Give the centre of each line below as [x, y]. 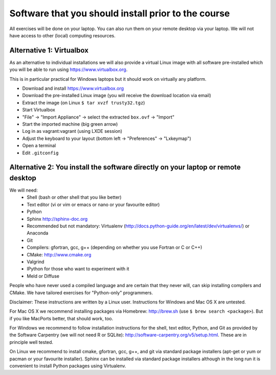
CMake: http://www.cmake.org [59, 254]
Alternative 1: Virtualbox [49, 50]
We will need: [24, 190]
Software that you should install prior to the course [120, 13]
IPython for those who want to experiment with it [78, 269]
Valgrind [36, 262]
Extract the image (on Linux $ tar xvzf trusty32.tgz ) [84, 103]
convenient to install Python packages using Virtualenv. [68, 366]
